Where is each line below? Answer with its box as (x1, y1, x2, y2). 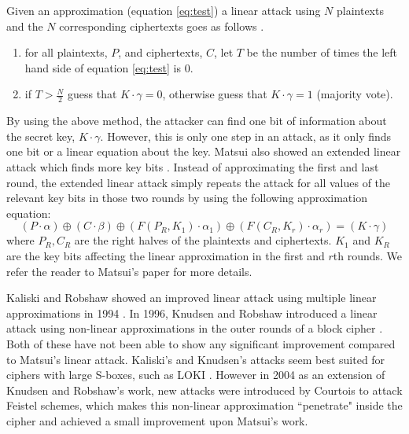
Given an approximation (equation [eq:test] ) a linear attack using (6, 2, 321, 18)
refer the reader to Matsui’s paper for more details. (6, 263, 252, 279)
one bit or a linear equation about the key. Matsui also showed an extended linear (6, 143, 401, 160)
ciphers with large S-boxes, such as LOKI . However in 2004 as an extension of (6, 366, 385, 383)
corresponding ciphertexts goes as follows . (59, 17, 264, 34)
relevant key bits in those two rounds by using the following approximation (6, 189, 367, 206)
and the (6, 17, 43, 34)
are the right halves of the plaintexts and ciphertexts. (74, 232, 332, 248)
